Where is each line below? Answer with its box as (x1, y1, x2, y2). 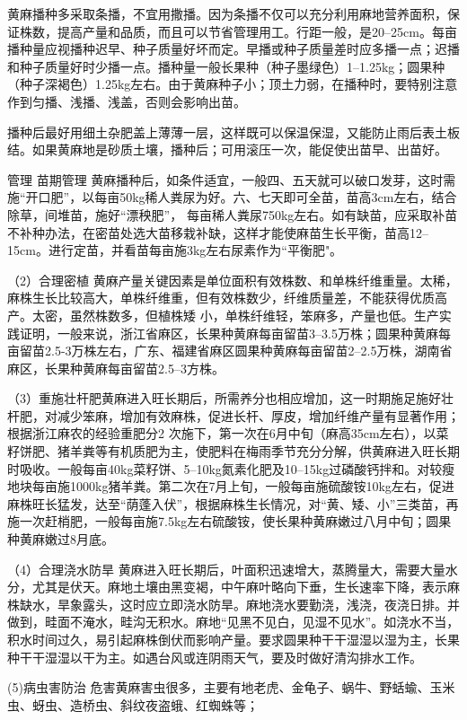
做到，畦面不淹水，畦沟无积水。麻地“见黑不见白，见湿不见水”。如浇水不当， (7, 612, 460, 631)
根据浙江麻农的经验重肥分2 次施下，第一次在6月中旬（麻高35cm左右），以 (7, 424, 436, 443)
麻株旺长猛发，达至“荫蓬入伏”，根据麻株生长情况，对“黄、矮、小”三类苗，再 (7, 494, 459, 513)
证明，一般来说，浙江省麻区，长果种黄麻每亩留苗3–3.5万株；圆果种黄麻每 (19, 323, 451, 342)
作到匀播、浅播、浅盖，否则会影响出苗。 (7, 92, 246, 110)
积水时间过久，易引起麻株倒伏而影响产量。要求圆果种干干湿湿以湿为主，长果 (7, 630, 460, 648)
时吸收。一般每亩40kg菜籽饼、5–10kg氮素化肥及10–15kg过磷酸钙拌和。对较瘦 (7, 459, 455, 478)
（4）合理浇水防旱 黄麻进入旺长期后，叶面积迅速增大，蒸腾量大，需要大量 (7, 559, 445, 578)
